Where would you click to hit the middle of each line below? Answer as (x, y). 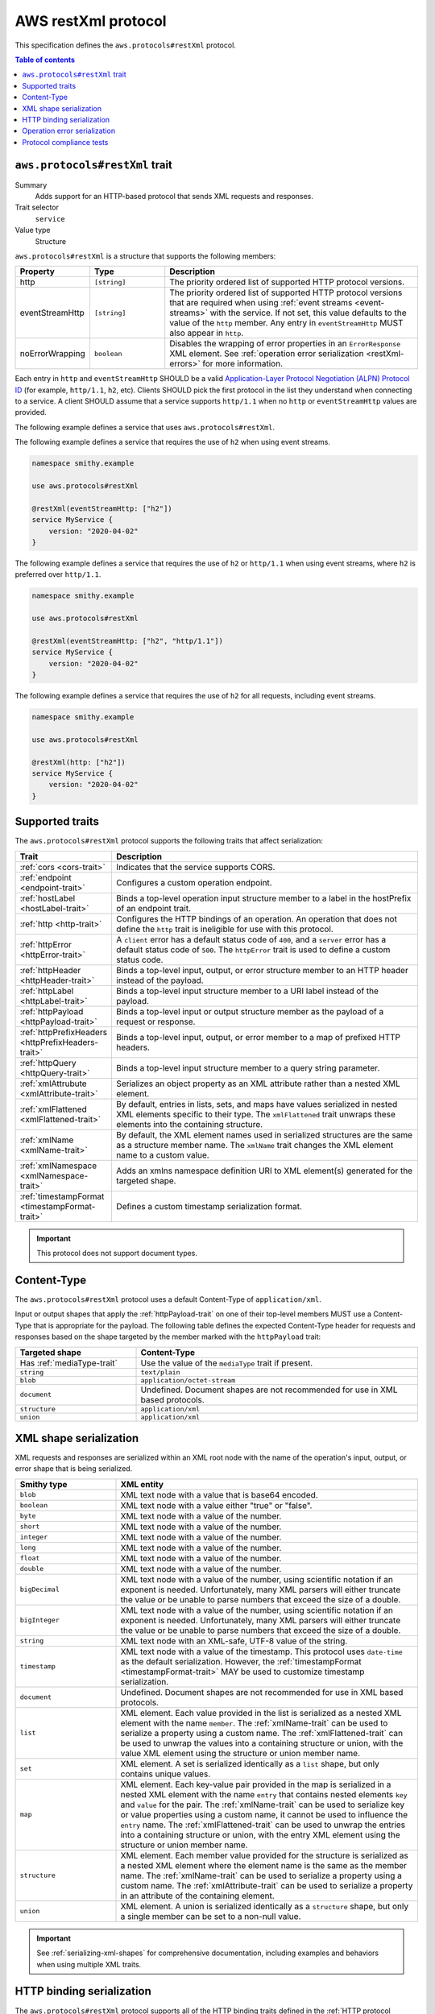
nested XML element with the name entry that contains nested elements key (264, 1794)
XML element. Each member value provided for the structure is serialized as (264, 1855)
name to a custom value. (163, 1154)
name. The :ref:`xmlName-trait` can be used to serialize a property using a (261, 1875)
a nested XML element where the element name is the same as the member (263, 1865)
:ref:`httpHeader (50, 970)
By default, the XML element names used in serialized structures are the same (265, 1134)
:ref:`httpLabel (47, 991)
